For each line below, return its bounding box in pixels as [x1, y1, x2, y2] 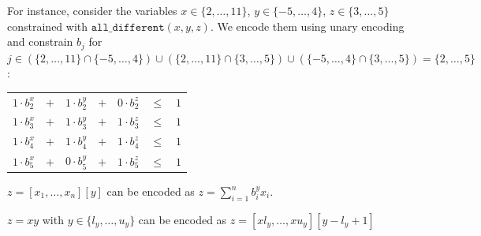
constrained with [7, 17, 88, 34]
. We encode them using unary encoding [210, 17, 405, 34]
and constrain [7, 33, 73, 50]
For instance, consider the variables [7, 2, 177, 18]
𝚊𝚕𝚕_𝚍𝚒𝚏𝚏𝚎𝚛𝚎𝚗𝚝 [91, 21, 165, 33]
